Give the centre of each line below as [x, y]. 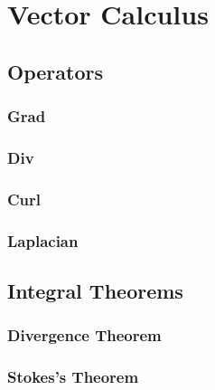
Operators [55, 71]
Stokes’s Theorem [73, 377]
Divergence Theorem [84, 335]
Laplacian [43, 240]
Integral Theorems [95, 290]
